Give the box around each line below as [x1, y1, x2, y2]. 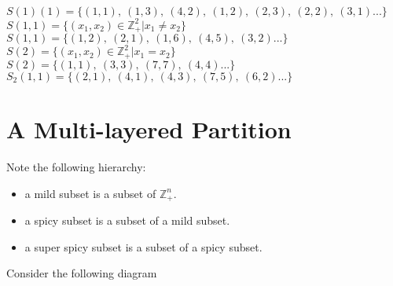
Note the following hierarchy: [6, 159, 146, 175]
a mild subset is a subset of [24, 185, 156, 201]
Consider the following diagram [6, 265, 157, 281]
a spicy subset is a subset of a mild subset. [24, 212, 230, 229]
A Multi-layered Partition [6, 113, 292, 145]
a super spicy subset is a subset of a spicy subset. [24, 238, 263, 255]
